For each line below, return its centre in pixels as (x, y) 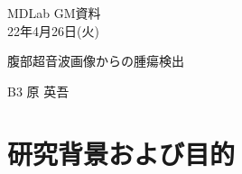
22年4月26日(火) (53, 30)
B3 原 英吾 (38, 91)
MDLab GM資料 (54, 13)
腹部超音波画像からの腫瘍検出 (96, 61)
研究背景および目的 (121, 153)
